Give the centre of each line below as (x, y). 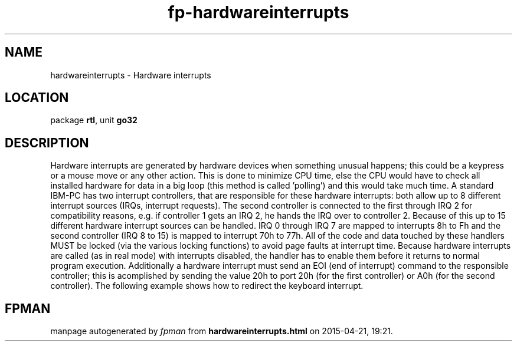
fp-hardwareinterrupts (258, 12)
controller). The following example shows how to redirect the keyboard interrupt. (207, 286)
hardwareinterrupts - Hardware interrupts (131, 75)
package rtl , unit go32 (94, 120)
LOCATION (37, 98)
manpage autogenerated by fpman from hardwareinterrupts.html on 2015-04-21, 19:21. (222, 331)
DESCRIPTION (47, 143)
